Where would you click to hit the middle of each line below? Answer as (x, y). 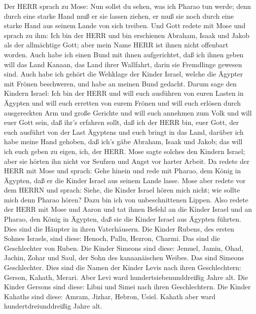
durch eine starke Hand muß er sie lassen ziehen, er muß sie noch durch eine (119, 16)
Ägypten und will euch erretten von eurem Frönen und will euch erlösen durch (123, 102)
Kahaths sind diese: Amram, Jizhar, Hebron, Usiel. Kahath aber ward (110, 296)
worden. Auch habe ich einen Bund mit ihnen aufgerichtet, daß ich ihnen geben (124, 54)
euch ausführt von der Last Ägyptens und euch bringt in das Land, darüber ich (124, 132)
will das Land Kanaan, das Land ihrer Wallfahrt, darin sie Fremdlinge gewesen (123, 64)
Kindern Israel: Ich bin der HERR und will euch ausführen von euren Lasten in (124, 93)
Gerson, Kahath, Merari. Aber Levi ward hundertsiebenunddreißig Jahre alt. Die (126, 277)
